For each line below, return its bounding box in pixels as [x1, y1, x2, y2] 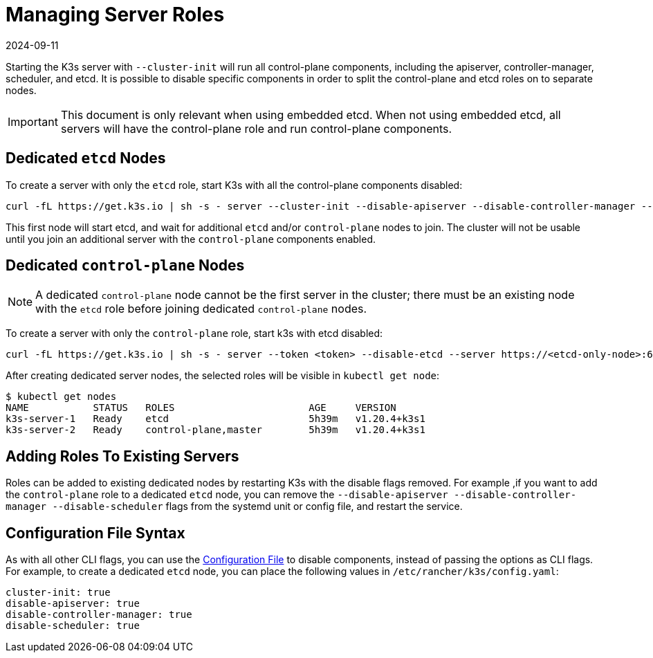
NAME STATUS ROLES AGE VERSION [6, 402, 396, 414]
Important [8, 114, 58, 129]
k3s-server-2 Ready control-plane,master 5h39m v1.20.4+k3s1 [6, 424, 425, 436]
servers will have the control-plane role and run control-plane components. [60, 121, 452, 136]
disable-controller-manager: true [6, 609, 192, 621]
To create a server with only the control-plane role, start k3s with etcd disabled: [6, 327, 383, 340]
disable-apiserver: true [6, 598, 140, 610]
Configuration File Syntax [6, 524, 185, 542]
